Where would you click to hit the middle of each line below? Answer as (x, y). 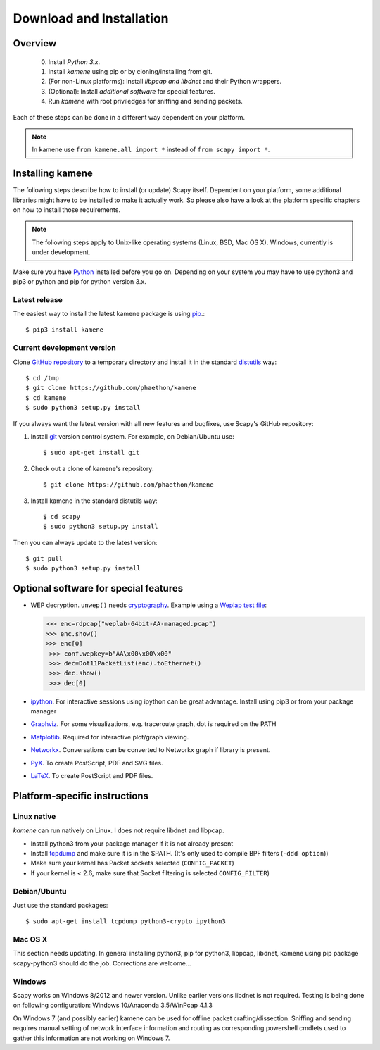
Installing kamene (53, 174)
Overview (35, 43)
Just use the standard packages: (61, 905)
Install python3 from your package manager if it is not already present (132, 843)
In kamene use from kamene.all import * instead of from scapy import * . (151, 150)
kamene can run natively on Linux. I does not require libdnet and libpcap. (119, 830)
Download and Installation (91, 18)
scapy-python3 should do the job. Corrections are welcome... (102, 963)
